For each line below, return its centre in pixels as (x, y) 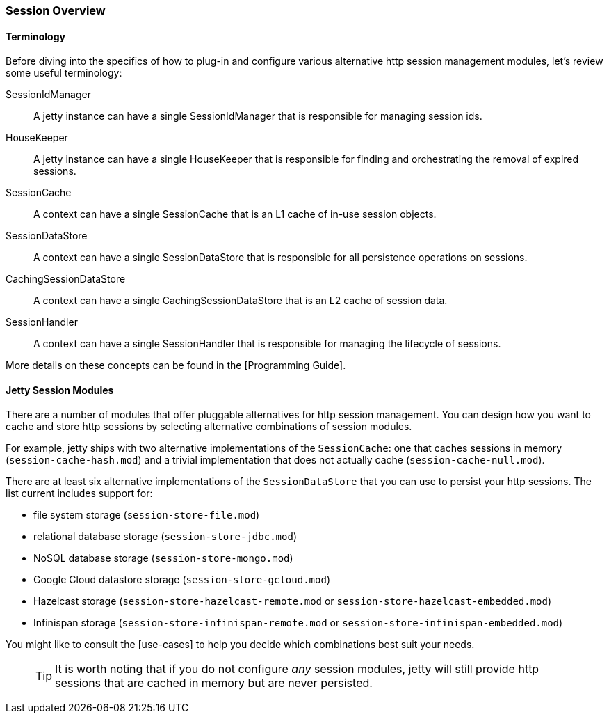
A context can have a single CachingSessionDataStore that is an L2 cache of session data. (241, 301)
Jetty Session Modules (60, 390)
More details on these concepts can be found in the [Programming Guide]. (176, 365)
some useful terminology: (64, 73)
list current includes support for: (79, 493)
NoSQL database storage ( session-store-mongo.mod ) (163, 558)
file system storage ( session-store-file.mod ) (147, 515)
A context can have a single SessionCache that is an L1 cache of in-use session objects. (235, 214)
